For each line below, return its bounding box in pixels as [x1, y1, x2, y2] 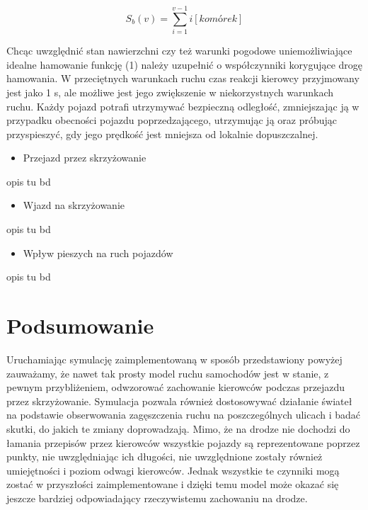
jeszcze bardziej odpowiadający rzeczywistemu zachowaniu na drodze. [6, 490, 308, 505]
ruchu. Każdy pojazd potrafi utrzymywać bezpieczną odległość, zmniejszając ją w [6, 98, 360, 113]
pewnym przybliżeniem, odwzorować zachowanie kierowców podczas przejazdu [6, 380, 345, 395]
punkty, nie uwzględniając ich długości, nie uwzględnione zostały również [6, 449, 323, 464]
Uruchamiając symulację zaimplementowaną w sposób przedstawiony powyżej [6, 351, 343, 366]
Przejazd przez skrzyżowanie [23, 150, 146, 165]
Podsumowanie [6, 311, 154, 340]
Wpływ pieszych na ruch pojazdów [23, 245, 173, 260]
